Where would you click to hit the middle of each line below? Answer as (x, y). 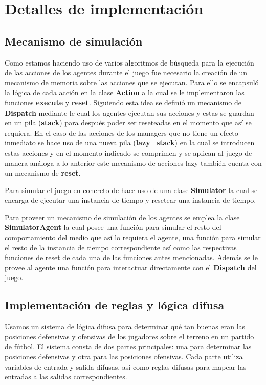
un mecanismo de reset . (43, 173)
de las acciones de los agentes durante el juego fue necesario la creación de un (126, 72)
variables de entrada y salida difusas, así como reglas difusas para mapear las (126, 366)
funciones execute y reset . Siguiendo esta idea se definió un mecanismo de (123, 102)
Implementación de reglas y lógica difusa (115, 305)
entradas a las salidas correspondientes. (66, 377)
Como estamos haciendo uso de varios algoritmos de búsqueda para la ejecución (129, 62)
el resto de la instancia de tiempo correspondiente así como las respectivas (121, 247)
